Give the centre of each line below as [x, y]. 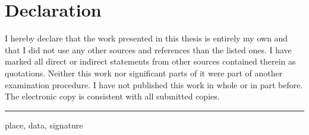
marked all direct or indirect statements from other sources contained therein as [150, 61]
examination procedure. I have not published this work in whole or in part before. [154, 84]
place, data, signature [44, 125]
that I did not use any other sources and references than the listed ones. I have [148, 49]
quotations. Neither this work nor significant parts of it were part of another [144, 73]
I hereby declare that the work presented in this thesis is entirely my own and [146, 38]
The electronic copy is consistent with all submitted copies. [112, 96]
